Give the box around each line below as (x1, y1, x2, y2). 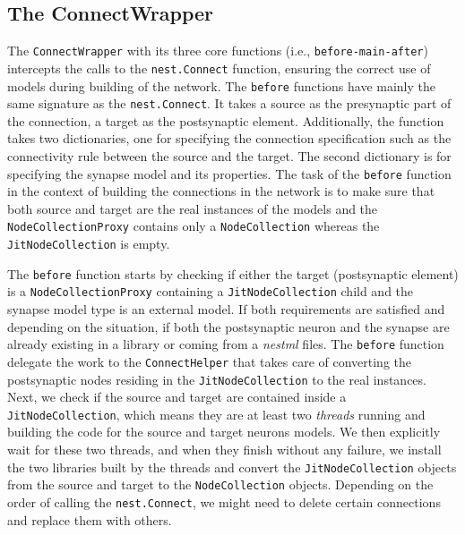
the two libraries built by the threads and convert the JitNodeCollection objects (7, 457, 457, 476)
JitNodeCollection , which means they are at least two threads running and (7, 404, 426, 423)
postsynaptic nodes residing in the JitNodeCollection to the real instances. (7, 369, 426, 388)
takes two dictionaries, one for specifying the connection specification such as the (7, 129, 452, 148)
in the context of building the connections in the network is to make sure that (7, 182, 435, 200)
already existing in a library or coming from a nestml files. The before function (7, 335, 444, 353)
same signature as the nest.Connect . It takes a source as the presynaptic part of (7, 94, 452, 113)
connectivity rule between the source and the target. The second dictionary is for (7, 147, 452, 166)
